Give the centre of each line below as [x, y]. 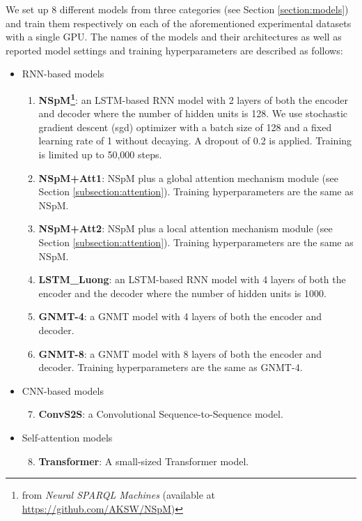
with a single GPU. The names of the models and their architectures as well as [174, 37]
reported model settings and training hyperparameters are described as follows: [174, 50]
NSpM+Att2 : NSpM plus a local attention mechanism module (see [186, 228]
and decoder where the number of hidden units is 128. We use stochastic [193, 113]
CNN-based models [63, 390]
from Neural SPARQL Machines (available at [119, 495]
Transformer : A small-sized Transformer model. [144, 461]
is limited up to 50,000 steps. [100, 154]
